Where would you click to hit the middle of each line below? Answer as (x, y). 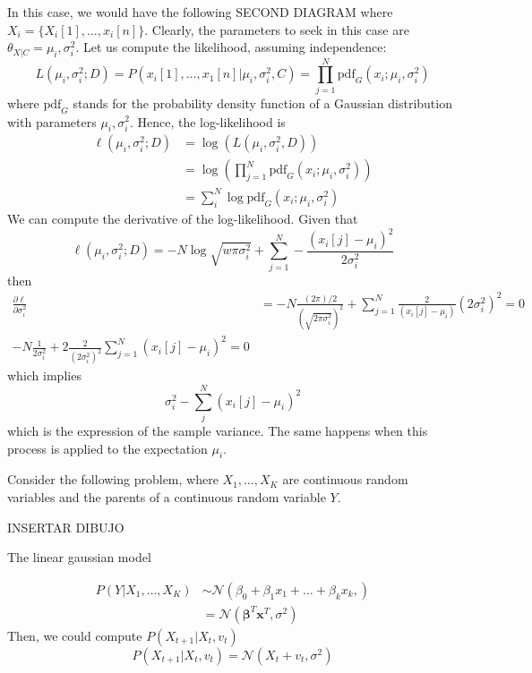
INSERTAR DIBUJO (66, 527)
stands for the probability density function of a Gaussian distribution (262, 102)
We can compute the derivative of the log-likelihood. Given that (183, 218)
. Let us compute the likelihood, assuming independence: (231, 47)
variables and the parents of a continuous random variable (167, 496)
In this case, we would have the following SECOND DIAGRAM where (200, 12)
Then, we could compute (75, 635)
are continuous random (345, 479)
